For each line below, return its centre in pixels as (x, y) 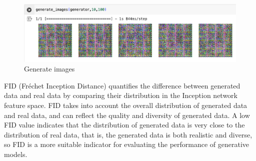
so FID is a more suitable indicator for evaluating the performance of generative (127, 144)
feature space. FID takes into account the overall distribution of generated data (126, 105)
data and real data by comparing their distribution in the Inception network (121, 95)
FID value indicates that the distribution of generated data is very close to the (124, 125)
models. (16, 154)
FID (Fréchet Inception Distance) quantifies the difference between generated (122, 85)
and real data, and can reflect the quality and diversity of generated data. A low (127, 115)
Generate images (49, 69)
